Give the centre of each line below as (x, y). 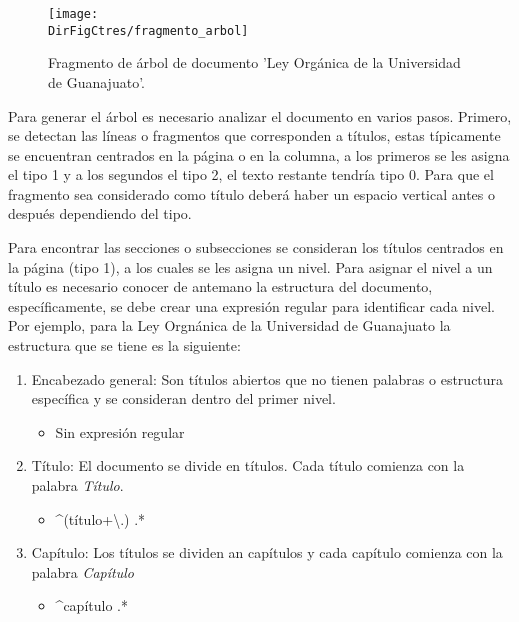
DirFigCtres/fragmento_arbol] (148, 30)
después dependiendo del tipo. (100, 213)
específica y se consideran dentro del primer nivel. (183, 398)
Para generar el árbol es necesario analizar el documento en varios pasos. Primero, (260, 115)
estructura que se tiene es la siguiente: (124, 345)
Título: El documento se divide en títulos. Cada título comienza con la (248, 465)
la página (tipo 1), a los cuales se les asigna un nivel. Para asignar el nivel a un (250, 266)
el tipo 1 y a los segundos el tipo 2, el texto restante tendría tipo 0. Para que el (251, 174)
